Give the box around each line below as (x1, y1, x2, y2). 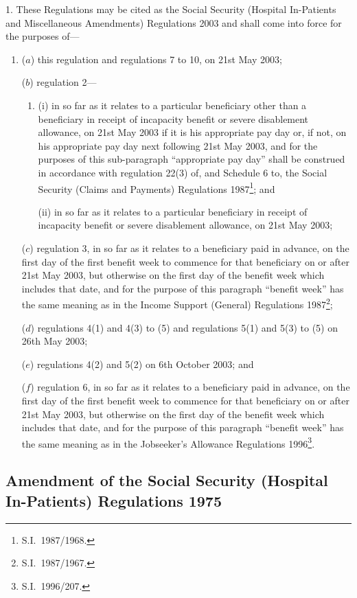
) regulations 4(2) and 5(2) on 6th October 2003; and (30, 356, 254, 371)
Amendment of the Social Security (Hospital (5, 470, 328, 491)
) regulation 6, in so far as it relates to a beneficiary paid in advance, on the (30, 380, 350, 394)
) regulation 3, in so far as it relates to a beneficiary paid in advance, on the (30, 240, 349, 255)
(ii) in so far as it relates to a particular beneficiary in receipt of (38, 204, 308, 218)
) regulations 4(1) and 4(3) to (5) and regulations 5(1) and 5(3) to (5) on (30, 320, 338, 334)
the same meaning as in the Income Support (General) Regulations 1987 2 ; (21, 295, 333, 311)
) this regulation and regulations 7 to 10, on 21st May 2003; (30, 51, 282, 66)
